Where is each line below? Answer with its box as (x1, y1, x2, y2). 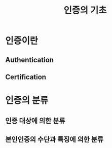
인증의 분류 (5, 95, 49, 106)
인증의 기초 (63, 5, 107, 16)
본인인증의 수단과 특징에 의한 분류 (5, 135, 104, 143)
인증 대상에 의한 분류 (5, 116, 65, 125)
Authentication (5, 55, 54, 64)
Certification (5, 72, 47, 81)
